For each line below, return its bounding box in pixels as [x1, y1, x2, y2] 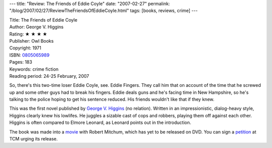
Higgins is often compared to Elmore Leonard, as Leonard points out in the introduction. [9, 119, 191, 125]
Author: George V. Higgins [9, 24, 64, 30]
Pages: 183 [9, 59, 32, 65]
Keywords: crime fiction [9, 66, 59, 72]
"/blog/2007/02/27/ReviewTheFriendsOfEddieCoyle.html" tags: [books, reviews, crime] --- [9, 8, 198, 14]
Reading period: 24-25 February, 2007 [9, 73, 89, 79]
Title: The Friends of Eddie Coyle [9, 17, 78, 23]
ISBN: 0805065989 [9, 52, 50, 58]
